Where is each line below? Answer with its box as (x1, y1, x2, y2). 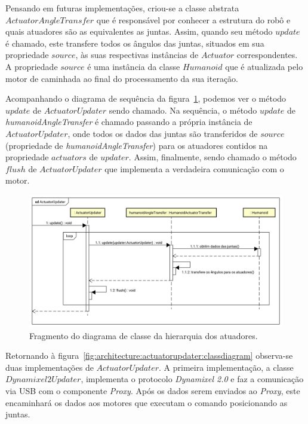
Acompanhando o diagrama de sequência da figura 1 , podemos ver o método (5, 92, 287, 105)
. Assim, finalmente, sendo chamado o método (128, 151, 297, 163)
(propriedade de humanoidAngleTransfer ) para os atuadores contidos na (5, 139, 268, 151)
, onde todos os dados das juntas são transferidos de (67, 127, 258, 139)
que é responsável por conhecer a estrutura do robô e (96, 13, 291, 26)
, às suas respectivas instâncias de (75, 48, 199, 61)
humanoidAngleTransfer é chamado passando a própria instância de (5, 115, 252, 128)
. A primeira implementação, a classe (159, 361, 294, 373)
